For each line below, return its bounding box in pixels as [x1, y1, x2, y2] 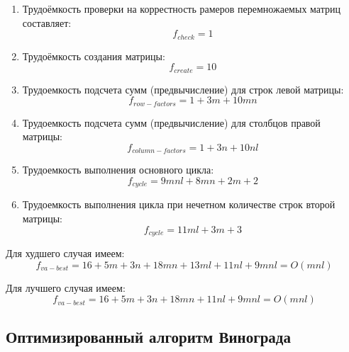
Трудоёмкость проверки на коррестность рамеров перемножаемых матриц [22, 1, 340, 16]
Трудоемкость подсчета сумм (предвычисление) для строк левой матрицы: [22, 81, 344, 96]
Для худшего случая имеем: [6, 246, 125, 261]
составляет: [22, 15, 72, 30]
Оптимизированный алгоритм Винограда [6, 325, 291, 347]
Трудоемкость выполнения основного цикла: [22, 162, 214, 177]
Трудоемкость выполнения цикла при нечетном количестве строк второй [22, 197, 336, 212]
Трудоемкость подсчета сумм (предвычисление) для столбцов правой [22, 115, 321, 130]
